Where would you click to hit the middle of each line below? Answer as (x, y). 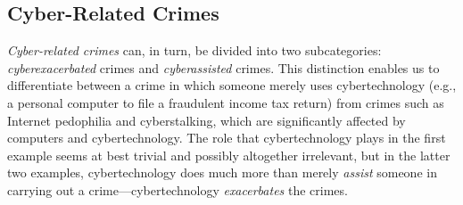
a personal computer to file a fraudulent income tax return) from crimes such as (226, 102)
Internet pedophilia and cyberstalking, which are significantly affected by (207, 120)
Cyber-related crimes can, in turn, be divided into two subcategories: (194, 50)
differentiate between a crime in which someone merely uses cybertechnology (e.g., (232, 85)
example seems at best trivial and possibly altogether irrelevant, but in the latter (229, 155)
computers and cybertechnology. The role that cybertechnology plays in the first (227, 138)
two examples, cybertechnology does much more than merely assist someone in (222, 172)
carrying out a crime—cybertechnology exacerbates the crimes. (178, 189)
